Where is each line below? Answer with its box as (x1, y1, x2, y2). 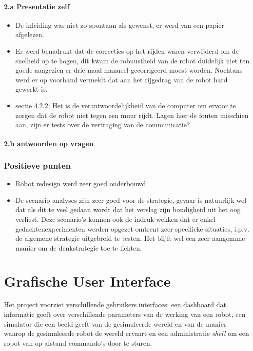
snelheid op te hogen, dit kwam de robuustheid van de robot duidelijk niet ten (15, 55, 250, 65)
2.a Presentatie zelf (4, 1, 70, 11)
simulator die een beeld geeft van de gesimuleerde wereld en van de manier (4, 318, 227, 329)
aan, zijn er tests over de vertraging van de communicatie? (15, 119, 190, 130)
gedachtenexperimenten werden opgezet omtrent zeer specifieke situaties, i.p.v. (15, 223, 250, 234)
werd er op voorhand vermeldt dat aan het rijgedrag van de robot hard (15, 74, 228, 84)
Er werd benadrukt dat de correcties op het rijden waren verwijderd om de (15, 45, 239, 56)
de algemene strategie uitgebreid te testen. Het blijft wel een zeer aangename (15, 233, 245, 243)
